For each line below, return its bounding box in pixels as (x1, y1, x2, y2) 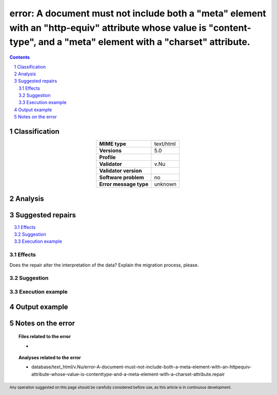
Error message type (99, 181, 149, 188)
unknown (154, 181, 177, 188)
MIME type (99, 140, 127, 148)
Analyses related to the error (18, 354, 82, 361)
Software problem (99, 174, 144, 181)
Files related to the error (18, 334, 71, 340)
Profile (99, 154, 116, 161)
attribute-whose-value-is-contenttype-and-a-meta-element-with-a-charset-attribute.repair (31, 371, 225, 377)
